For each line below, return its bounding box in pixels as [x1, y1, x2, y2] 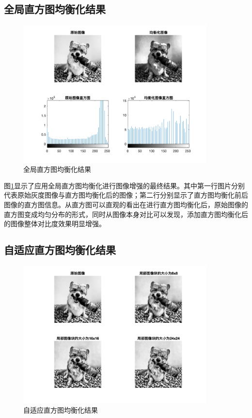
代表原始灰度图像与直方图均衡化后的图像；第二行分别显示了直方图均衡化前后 [4, 190, 248, 200]
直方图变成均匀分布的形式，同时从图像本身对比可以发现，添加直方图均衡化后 [4, 209, 248, 219]
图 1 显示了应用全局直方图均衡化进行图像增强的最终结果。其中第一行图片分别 [4, 180, 245, 190]
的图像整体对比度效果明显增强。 [4, 218, 106, 229]
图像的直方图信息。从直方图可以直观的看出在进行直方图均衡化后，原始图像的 [4, 200, 248, 210]
